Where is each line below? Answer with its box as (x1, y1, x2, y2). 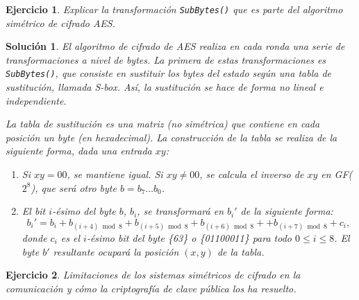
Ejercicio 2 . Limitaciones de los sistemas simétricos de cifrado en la (6, 267, 301, 282)
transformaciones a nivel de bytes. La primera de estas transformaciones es (6, 52, 326, 67)
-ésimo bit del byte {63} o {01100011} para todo (86, 231, 292, 245)
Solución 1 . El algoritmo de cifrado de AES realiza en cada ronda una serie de (6, 39, 345, 53)
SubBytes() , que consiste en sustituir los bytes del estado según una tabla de (6, 66, 331, 80)
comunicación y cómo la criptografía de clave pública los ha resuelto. (6, 281, 297, 295)
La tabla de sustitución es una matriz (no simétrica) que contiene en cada (6, 116, 320, 131)
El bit (22, 204, 46, 218)
